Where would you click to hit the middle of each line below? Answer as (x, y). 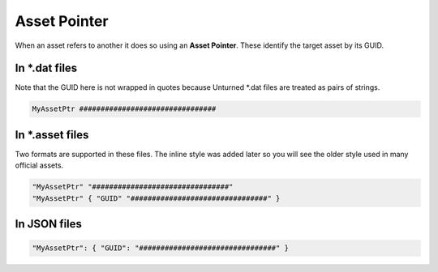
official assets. (39, 165)
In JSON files (49, 224)
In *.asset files (52, 135)
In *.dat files (46, 68)
